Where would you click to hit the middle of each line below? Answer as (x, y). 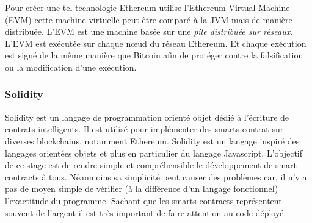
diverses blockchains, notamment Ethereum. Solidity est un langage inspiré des (152, 140)
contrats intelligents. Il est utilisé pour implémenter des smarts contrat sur (144, 129)
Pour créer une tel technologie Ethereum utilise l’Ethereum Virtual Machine (147, 7)
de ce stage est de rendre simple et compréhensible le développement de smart (151, 165)
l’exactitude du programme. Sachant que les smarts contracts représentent (143, 200)
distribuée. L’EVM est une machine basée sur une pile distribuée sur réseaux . (149, 31)
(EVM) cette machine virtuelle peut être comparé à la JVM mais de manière (149, 19)
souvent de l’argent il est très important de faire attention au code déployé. (146, 212)
